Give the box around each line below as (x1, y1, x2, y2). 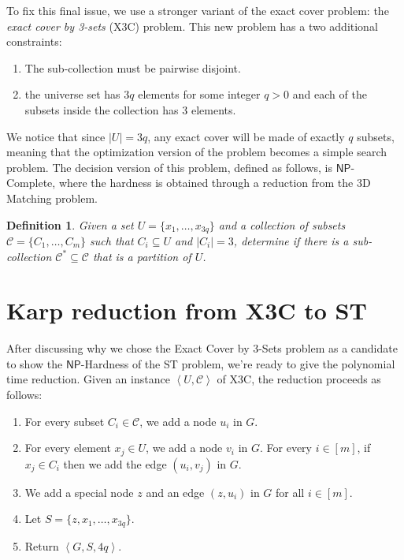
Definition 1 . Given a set (6, 216, 134, 233)
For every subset (24, 413, 105, 429)
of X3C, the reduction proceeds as (217, 371, 381, 387)
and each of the (292, 86, 367, 103)
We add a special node (24, 483, 134, 500)
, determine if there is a (233, 232, 349, 248)
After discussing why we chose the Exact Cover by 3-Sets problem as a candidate (6, 340, 398, 357)
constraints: (6, 33, 62, 50)
